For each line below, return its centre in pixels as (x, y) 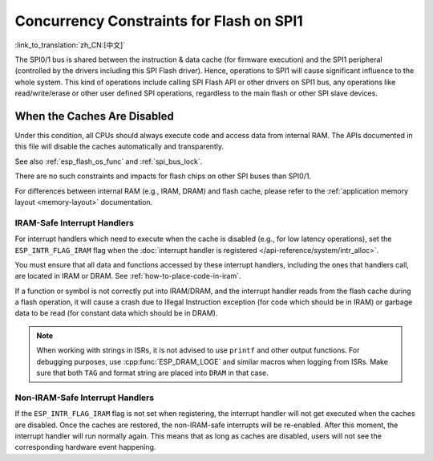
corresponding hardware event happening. (85, 447)
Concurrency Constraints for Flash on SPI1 (159, 21)
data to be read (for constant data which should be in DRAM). (116, 313)
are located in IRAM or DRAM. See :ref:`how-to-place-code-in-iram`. (128, 276)
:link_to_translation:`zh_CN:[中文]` (70, 45)
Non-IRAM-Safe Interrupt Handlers (85, 398)
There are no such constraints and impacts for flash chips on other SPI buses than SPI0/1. (163, 176)
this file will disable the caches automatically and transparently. (119, 147)
